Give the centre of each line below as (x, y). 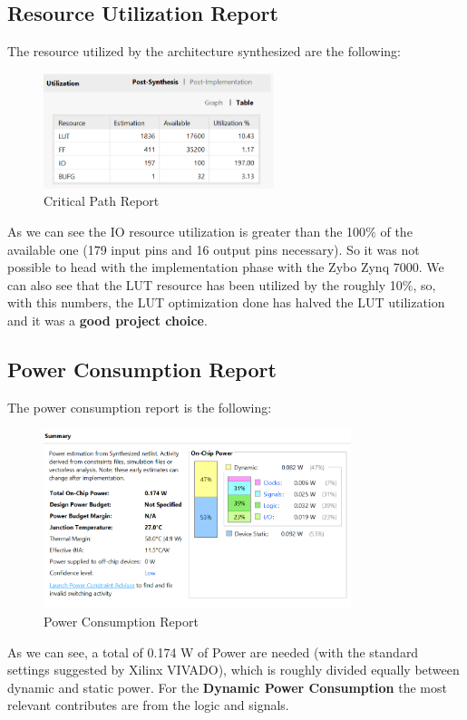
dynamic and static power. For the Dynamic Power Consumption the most (227, 687)
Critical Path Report (102, 201)
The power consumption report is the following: (140, 407)
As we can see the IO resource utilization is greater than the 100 (187, 231)
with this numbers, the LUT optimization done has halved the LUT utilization (226, 302)
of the (396, 231)
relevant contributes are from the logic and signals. (148, 705)
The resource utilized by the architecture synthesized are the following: (204, 51)
